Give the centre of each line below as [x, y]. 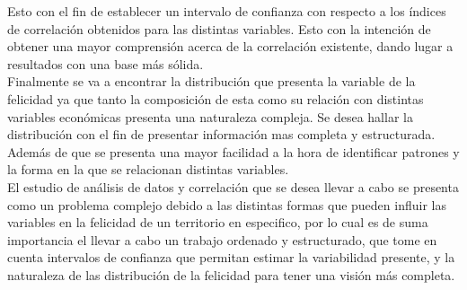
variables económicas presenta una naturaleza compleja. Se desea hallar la [210, 116]
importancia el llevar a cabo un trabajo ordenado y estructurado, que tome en [222, 239]
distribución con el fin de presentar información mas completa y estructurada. [221, 134]
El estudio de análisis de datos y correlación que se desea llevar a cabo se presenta [233, 186]
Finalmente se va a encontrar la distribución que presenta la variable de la [211, 81]
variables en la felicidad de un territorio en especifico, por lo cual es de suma [218, 222]
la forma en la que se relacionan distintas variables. [148, 169]
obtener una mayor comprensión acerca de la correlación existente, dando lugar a [230, 46]
